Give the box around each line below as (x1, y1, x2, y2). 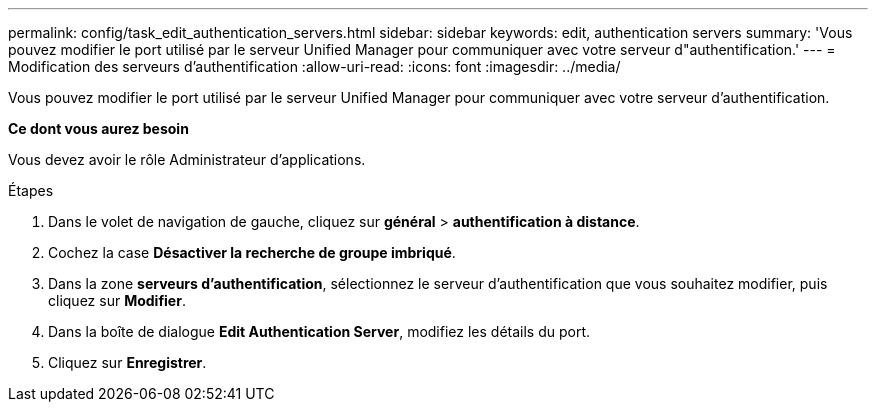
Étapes (8, 182, 54, 199)
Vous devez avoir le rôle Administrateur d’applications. (8, 151, 366, 168)
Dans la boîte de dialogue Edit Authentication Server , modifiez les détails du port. (48, 323, 591, 340)
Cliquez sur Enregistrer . (48, 354, 207, 371)
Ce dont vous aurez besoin (8, 120, 189, 137)
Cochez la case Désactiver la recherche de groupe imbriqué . (48, 244, 456, 261)
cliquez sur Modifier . (48, 292, 186, 309)
